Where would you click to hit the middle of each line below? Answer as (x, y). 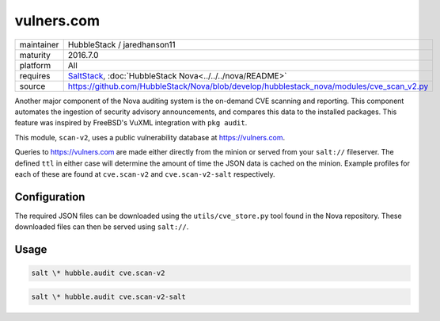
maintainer (39, 44)
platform (35, 65)
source (32, 86)
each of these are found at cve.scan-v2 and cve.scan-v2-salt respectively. (145, 174)
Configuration (50, 197)
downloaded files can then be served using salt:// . (102, 227)
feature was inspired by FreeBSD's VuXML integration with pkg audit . (131, 123)
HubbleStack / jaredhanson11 (121, 44)
